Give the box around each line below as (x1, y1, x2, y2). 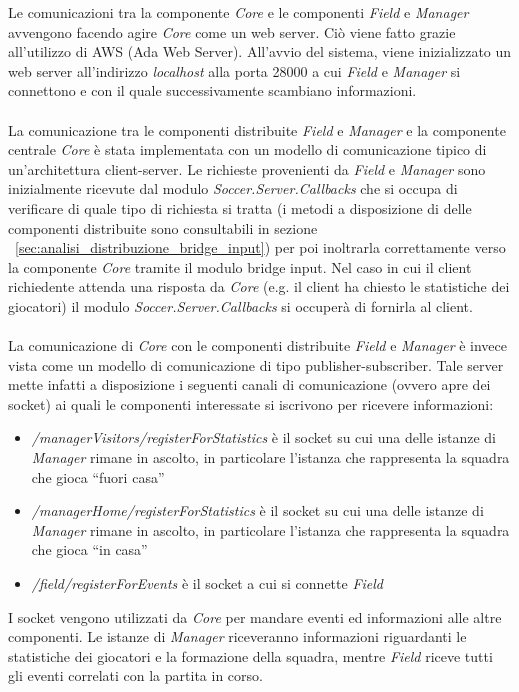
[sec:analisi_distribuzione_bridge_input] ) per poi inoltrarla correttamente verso (15, 237, 506, 258)
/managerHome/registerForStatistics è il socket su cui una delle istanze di (31, 500, 484, 521)
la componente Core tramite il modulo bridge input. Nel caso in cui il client (8, 256, 472, 277)
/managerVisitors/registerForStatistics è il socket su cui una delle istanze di (31, 427, 496, 448)
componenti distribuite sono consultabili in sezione (8, 217, 318, 238)
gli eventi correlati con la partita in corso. (8, 665, 263, 686)
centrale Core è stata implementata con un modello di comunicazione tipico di (8, 139, 487, 160)
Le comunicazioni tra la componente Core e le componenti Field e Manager (8, 2, 469, 22)
